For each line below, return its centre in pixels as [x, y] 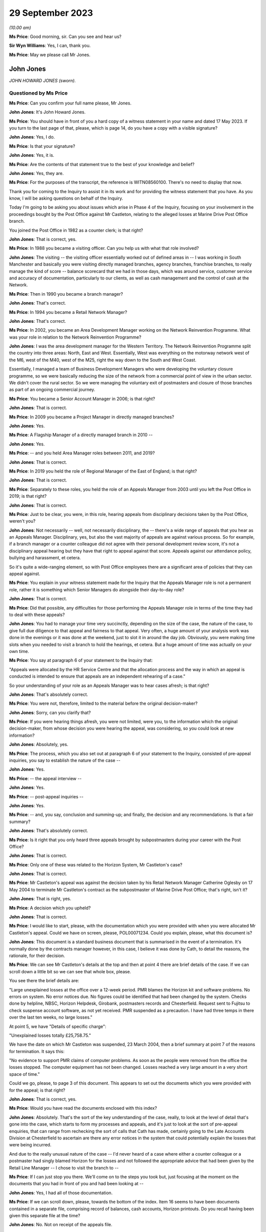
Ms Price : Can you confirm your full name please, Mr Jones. [70, 103]
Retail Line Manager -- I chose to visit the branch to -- [64, 1167]
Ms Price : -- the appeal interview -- [45, 778]
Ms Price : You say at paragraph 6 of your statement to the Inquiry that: [81, 660]
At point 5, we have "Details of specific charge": [58, 1026]
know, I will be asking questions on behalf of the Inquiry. [66, 198]
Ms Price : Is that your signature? [42, 146]
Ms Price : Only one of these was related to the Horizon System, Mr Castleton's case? [96, 864]
